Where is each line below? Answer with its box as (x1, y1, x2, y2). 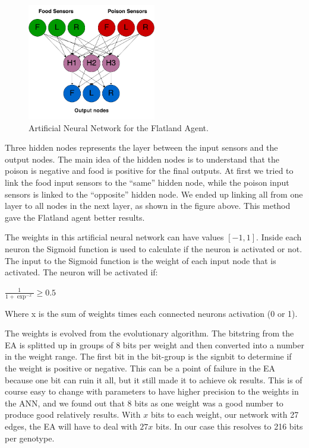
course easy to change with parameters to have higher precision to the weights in (5, 385, 299, 398)
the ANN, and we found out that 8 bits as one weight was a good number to (5, 396, 283, 409)
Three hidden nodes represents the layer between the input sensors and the (5, 141, 278, 154)
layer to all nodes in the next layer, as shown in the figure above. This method (5, 199, 291, 212)
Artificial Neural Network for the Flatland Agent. (29, 121, 209, 134)
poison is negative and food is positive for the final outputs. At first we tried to (5, 164, 294, 177)
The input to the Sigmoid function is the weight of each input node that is (5, 254, 276, 266)
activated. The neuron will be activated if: (5, 266, 158, 278)
